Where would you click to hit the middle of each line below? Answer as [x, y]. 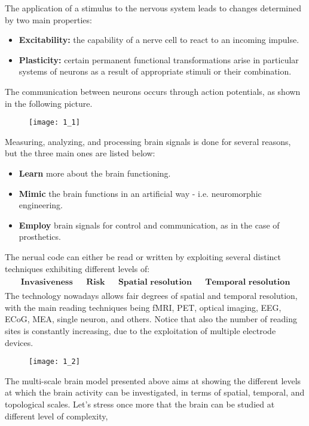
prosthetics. [40, 237]
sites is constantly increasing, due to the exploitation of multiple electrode [140, 331]
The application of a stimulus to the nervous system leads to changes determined [153, 8]
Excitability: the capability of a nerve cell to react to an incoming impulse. [159, 40]
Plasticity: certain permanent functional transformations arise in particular [159, 59]
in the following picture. [49, 103]
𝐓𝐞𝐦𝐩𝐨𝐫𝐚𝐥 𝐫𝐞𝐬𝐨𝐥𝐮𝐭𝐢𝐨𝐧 [248, 283]
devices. [19, 342]
